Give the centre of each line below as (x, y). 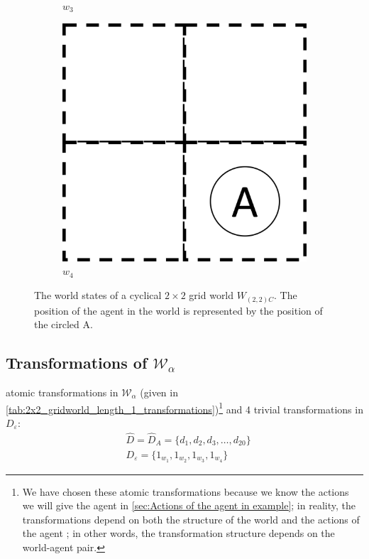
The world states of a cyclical (98, 295)
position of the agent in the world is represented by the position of (178, 310)
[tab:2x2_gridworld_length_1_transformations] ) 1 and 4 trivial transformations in (184, 408)
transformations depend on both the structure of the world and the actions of (191, 519)
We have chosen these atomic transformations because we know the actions (186, 491)
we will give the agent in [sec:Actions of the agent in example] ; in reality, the (189, 505)
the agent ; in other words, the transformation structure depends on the (178, 533)
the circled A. (64, 324)
